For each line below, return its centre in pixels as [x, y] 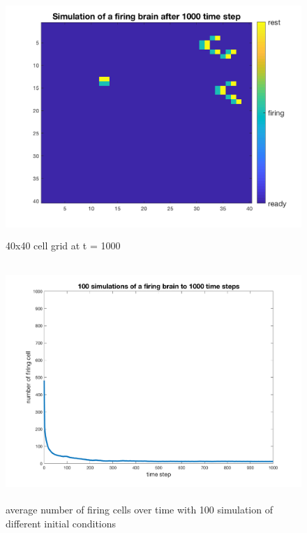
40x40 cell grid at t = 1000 [63, 245]
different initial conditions [61, 523]
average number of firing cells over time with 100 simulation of [139, 510]
